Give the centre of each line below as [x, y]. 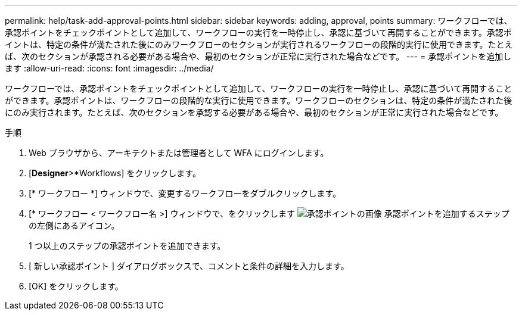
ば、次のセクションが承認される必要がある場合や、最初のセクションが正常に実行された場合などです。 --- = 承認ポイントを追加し [258, 56]
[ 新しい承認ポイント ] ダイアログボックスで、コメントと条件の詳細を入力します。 [189, 266]
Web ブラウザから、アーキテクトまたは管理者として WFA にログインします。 [179, 153]
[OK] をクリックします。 [76, 286]
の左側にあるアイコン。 [74, 225]
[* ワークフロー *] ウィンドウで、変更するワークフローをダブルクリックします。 [185, 193]
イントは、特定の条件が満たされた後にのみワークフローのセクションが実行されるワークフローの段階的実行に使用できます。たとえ [259, 44]
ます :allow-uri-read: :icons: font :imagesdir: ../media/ [109, 68]
